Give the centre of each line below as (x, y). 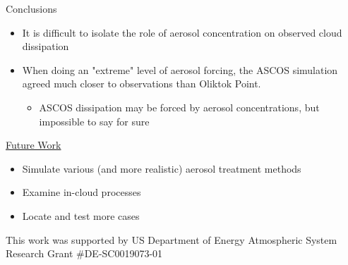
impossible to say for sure (94, 121)
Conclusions (31, 8)
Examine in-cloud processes (82, 192)
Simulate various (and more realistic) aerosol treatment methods (162, 168)
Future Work (34, 145)
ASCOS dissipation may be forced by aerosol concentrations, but (179, 107)
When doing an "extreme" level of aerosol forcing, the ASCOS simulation (180, 69)
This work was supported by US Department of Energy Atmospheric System (172, 239)
